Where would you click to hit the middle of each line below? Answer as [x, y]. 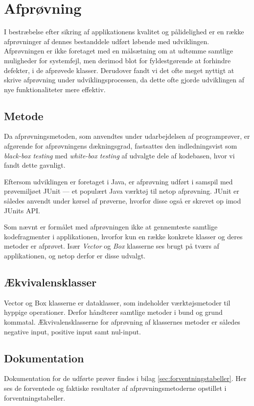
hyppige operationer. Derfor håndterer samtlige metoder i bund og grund [113, 312]
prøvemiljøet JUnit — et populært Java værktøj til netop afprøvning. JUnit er [122, 191]
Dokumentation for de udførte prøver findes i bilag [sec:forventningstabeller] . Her [125, 378]
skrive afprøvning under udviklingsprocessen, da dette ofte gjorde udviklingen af [124, 80]
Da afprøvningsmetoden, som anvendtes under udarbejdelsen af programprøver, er [127, 136]
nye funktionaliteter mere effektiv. [55, 89]
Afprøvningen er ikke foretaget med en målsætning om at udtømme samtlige [119, 51]
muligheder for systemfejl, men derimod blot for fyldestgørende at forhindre [117, 60]
